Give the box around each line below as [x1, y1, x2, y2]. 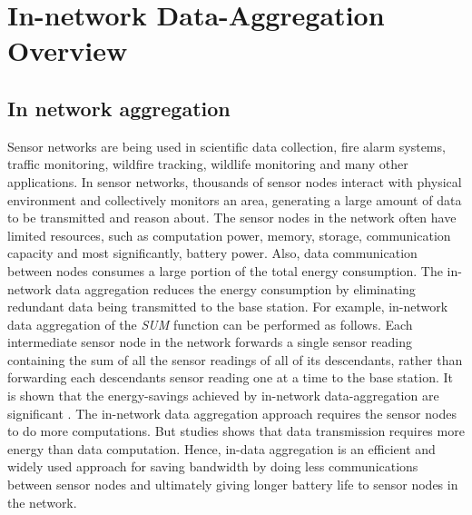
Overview [7, 32, 128, 69]
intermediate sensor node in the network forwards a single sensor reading [7, 332, 412, 352]
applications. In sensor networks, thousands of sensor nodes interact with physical [7, 172, 462, 191]
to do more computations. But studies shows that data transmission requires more [7, 421, 465, 441]
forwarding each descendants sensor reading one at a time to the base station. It [7, 368, 453, 387]
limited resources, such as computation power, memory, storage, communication [7, 225, 451, 244]
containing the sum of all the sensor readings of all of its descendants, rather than [7, 350, 463, 369]
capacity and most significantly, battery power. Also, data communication [7, 243, 418, 262]
